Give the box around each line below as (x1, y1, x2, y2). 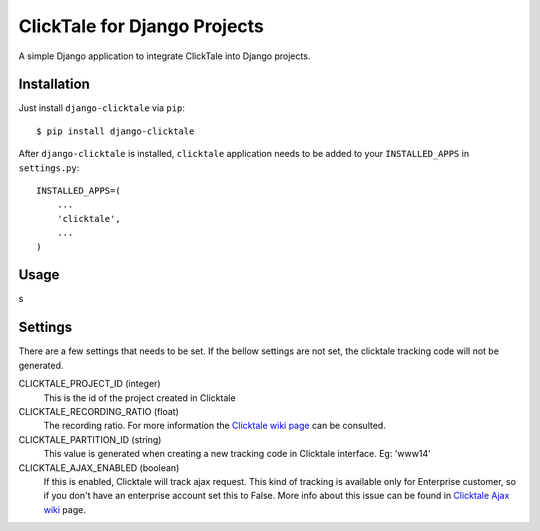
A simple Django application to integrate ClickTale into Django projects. (18, 50, 311, 62)
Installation (18, 76, 90, 93)
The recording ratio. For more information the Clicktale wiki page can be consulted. (43, 420, 387, 432)
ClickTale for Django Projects (18, 15, 265, 37)
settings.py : (18, 161, 80, 174)
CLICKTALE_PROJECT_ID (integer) (18, 378, 161, 390)
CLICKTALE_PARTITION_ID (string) (18, 433, 162, 445)
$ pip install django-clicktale (36, 125, 195, 137)
